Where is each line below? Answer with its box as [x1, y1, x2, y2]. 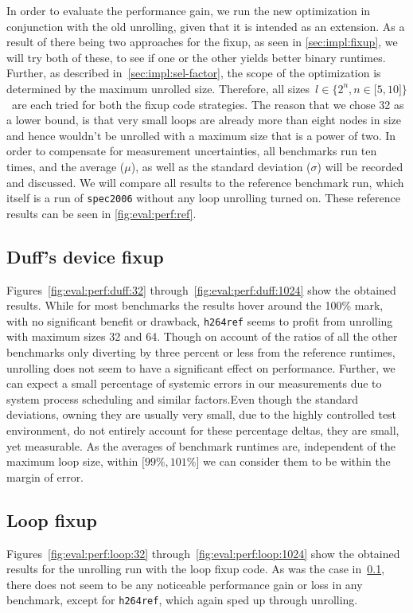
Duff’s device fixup [6, 244, 164, 268]
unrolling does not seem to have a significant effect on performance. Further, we [6, 359, 395, 376]
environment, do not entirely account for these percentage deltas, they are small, [6, 421, 399, 438]
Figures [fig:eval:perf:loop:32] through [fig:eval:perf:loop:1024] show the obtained [6, 545, 400, 561]
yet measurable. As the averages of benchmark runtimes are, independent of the [6, 437, 395, 454]
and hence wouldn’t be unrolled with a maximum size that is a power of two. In [6, 127, 396, 143]
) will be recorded [317, 158, 403, 174]
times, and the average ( [6, 158, 125, 174]
